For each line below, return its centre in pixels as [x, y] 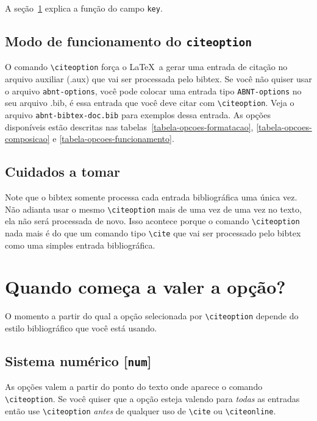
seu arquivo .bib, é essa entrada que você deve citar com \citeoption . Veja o [150, 103]
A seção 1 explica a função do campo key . [84, 8]
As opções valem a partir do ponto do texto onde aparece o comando [134, 387]
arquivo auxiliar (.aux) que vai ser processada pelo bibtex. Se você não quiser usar [158, 79]
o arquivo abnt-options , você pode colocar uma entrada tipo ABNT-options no [153, 90]
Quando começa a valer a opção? [145, 287]
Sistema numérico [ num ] [78, 360]
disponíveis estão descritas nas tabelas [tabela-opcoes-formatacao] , [129, 126]
